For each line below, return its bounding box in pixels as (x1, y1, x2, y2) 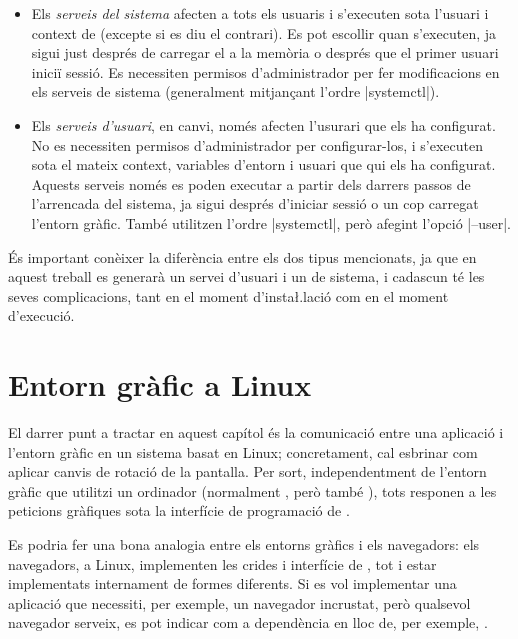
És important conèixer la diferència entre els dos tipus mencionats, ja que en (8, 246, 477, 267)
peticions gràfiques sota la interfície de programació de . (8, 500, 350, 521)
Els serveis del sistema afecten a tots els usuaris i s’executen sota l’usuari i (31, 3, 489, 23)
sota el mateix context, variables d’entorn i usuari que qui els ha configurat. (31, 154, 496, 175)
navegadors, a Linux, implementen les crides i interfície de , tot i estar (8, 553, 437, 574)
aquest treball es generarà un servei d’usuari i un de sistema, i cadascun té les (8, 266, 485, 287)
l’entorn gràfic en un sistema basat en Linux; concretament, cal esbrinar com (8, 441, 478, 462)
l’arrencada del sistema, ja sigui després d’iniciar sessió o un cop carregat (31, 193, 479, 214)
